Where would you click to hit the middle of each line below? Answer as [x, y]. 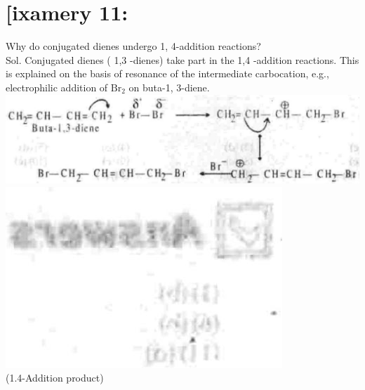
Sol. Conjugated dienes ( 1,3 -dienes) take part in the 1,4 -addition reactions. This [182, 59]
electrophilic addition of [57, 87]
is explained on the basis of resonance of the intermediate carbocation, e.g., [167, 73]
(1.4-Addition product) [55, 378]
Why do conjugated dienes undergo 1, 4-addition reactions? [133, 46]
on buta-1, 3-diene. [169, 87]
